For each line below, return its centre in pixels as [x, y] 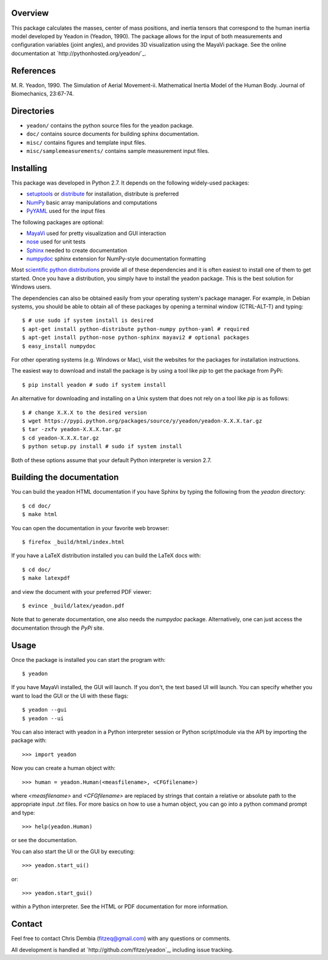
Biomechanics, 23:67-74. [43, 94]
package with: [29, 740]
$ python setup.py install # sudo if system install [102, 447]
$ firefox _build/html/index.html [73, 542]
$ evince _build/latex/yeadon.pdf [73, 605]
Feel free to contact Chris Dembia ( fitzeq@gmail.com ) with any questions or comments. [121, 939]
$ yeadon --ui [43, 718]
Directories [33, 111]
